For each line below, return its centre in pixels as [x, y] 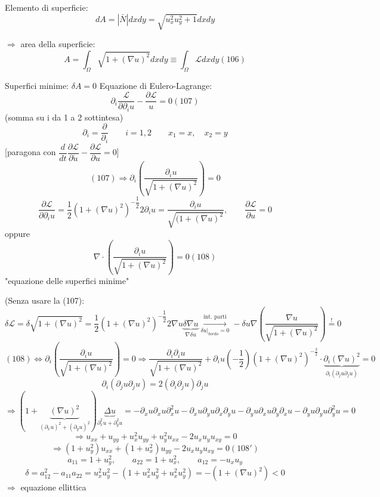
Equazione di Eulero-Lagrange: [156, 85]
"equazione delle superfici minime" [67, 280]
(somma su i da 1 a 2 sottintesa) [64, 117]
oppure [18, 233]
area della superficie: [58, 44]
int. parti [215, 317]
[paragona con [30, 152]
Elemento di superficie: [47, 7]
